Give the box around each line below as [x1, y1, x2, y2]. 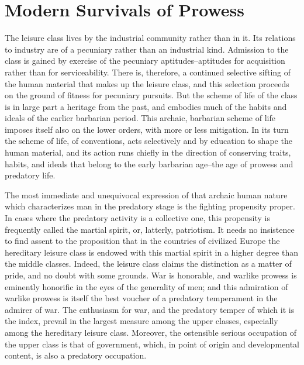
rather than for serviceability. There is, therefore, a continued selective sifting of [5, 66, 291, 78]
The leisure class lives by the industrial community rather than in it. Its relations [5, 32, 296, 44]
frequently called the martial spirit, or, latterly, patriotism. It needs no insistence [5, 223, 295, 235]
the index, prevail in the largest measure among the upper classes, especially [5, 315, 278, 327]
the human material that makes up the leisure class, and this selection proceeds [5, 77, 289, 89]
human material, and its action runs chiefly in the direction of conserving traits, [5, 146, 291, 159]
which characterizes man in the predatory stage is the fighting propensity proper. [5, 200, 295, 212]
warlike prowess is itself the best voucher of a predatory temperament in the [5, 292, 278, 304]
